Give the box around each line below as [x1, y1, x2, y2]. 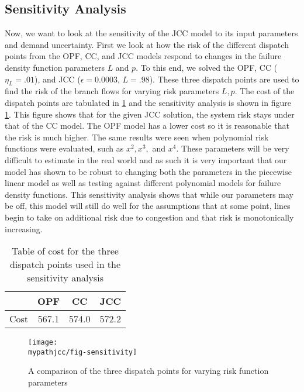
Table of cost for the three [12, 244, 119, 258]
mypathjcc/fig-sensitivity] [28, 348, 137, 356]
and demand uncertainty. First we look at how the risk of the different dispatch [5, 38, 289, 50]
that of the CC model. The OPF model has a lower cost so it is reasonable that [5, 119, 289, 132]
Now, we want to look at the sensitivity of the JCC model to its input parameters [5, 27, 298, 39]
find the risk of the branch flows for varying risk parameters [5, 85, 219, 97]
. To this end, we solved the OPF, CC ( [136, 61, 278, 73]
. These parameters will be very [176, 142, 289, 154]
